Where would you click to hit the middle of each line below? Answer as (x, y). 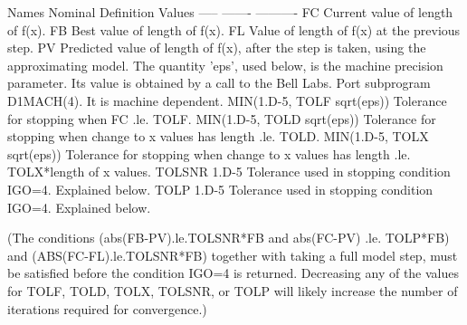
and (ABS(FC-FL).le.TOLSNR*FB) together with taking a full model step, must (233, 255)
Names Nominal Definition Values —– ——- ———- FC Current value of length (230, 12)
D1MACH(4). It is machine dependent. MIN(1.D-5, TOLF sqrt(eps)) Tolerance (227, 100)
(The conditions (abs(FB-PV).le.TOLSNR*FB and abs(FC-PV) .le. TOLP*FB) (229, 238)
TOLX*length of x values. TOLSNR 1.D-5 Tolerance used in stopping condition (229, 172)
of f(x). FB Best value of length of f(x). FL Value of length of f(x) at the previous (234, 29)
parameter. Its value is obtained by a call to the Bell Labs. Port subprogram (219, 83)
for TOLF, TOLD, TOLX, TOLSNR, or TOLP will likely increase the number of (233, 290)
